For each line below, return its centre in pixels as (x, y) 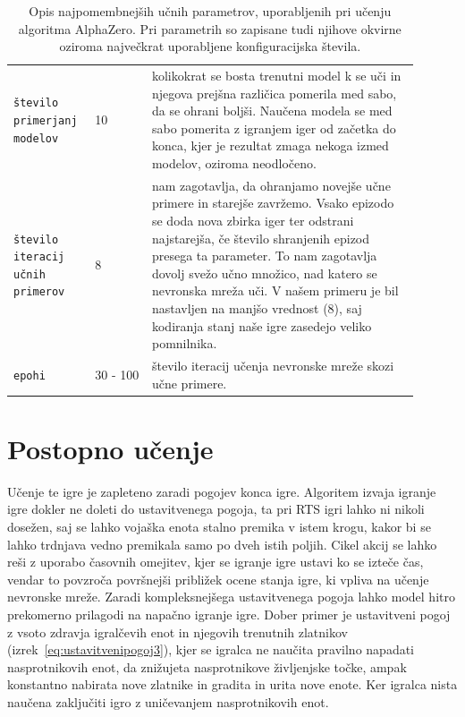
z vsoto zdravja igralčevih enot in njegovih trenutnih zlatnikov (178, 632)
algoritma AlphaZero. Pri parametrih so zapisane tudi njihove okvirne (210, 28)
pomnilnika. (184, 343)
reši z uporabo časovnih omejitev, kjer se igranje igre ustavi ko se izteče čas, (216, 562)
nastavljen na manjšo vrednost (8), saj (257, 308)
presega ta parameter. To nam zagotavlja (264, 256)
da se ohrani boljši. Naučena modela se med (272, 111)
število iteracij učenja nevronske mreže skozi (273, 366)
